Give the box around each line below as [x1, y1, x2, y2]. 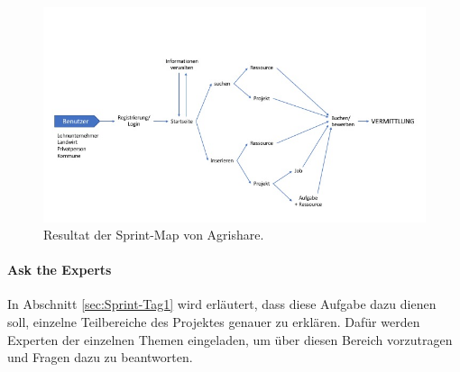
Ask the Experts [7, 260, 112, 279]
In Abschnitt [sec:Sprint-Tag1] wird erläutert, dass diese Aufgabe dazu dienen [7, 295, 437, 313]
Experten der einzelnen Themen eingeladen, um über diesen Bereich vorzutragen [7, 330, 453, 349]
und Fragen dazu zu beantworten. [7, 348, 193, 367]
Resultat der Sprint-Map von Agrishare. [43, 225, 264, 244]
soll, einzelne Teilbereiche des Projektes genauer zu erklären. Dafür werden [7, 313, 420, 331]
